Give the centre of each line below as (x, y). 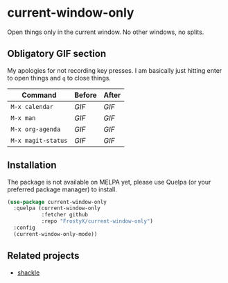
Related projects (43, 256)
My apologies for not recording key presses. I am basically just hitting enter (115, 70)
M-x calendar (32, 106)
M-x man (23, 118)
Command (39, 95)
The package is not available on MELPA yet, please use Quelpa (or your (109, 182)
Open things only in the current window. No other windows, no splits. (106, 32)
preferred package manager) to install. (62, 189)
